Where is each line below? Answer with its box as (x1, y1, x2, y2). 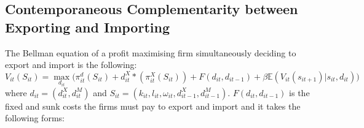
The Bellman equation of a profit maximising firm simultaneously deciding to (5, 46, 296, 59)
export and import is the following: (5, 58, 137, 71)
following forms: (5, 111, 65, 124)
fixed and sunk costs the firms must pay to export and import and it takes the (5, 99, 301, 112)
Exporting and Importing (5, 17, 170, 36)
